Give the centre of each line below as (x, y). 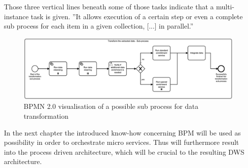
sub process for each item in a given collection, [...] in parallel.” (99, 26)
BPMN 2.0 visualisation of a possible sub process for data (111, 106)
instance (16, 16)
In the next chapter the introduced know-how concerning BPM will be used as (123, 132)
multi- (225, 6)
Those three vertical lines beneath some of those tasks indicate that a (109, 6)
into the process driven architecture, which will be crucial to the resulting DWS (124, 151)
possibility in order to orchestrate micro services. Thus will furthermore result (122, 142)
